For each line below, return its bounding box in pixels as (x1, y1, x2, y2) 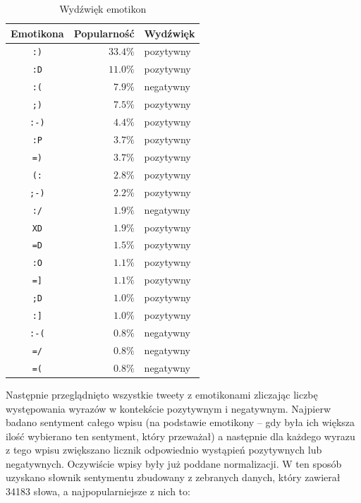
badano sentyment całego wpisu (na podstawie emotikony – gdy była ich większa (6, 415, 355, 430)
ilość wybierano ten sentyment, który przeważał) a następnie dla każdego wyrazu (6, 428, 355, 443)
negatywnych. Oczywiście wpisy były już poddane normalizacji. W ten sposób (6, 456, 342, 471)
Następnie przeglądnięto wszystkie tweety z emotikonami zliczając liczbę (6, 387, 318, 401)
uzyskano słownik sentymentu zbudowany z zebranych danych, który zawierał (6, 470, 341, 485)
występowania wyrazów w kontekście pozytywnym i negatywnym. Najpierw (6, 401, 331, 416)
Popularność (73, 25, 135, 40)
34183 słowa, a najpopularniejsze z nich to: (6, 484, 190, 499)
